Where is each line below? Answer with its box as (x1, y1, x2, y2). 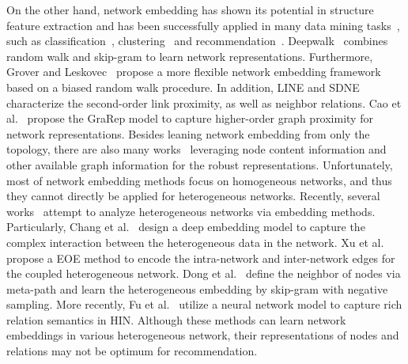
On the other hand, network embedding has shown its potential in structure (6, 2, 374, 17)
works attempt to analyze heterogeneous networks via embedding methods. (6, 203, 376, 219)
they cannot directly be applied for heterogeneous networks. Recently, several (6, 188, 380, 204)
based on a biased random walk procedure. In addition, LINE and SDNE (6, 78, 360, 95)
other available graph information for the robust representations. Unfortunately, (6, 156, 393, 173)
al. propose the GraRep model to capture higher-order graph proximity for (6, 110, 373, 127)
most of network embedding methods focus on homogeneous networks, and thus (6, 172, 392, 188)
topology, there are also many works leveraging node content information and (6, 141, 387, 157)
